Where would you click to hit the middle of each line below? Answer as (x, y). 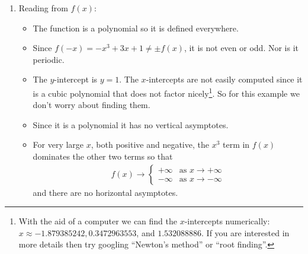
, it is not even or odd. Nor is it (241, 48)
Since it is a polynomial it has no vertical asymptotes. (131, 124)
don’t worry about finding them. (92, 105)
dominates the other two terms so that (103, 156)
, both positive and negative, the (150, 145)
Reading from (43, 8)
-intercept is (76, 79)
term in (236, 145)
